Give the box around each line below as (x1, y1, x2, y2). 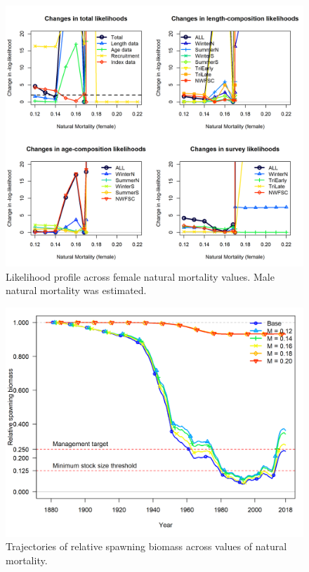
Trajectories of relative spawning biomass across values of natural (6, 539, 287, 554)
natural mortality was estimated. (6, 283, 147, 298)
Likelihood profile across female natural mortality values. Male (6, 269, 275, 284)
